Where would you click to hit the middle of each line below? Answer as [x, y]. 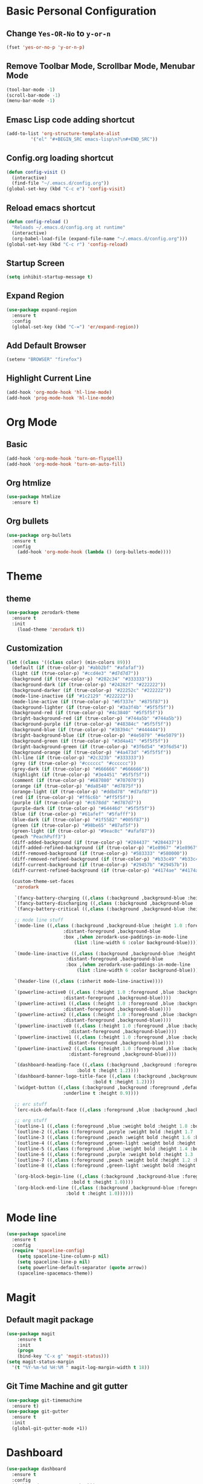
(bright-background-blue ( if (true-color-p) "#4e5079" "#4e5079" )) [98, 735]
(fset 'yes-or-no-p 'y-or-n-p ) [46, 47]
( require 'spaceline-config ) [48, 1251]
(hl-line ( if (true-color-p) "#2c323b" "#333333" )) [78, 758]
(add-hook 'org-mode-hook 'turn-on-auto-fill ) [66, 464]
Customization [35, 648]
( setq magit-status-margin [40, 1362]
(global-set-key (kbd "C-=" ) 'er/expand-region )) [75, 327]
